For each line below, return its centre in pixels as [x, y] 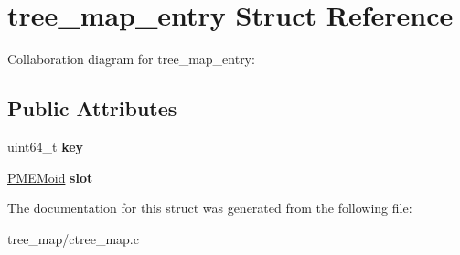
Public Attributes [92, 108]
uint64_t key [46, 146]
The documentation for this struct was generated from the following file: [210, 208]
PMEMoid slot [50, 177]
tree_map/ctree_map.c [73, 238]
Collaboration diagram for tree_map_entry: [131, 59]
